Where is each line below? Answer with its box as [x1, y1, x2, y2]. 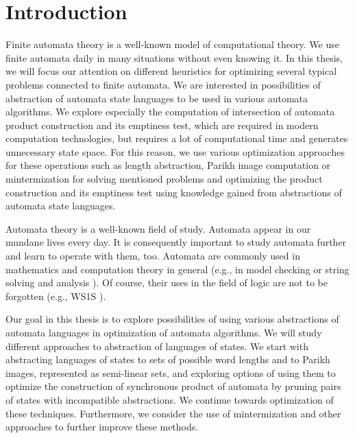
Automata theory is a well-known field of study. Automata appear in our [5, 221, 311, 235]
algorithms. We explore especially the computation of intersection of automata [5, 104, 335, 119]
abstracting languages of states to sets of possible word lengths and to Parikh [5, 352, 330, 367]
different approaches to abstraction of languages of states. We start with [5, 338, 308, 353]
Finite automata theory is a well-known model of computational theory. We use [5, 37, 339, 51]
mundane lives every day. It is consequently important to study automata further [5, 235, 347, 249]
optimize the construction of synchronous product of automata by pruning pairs [5, 379, 341, 393]
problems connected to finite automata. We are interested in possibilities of [5, 77, 321, 91]
